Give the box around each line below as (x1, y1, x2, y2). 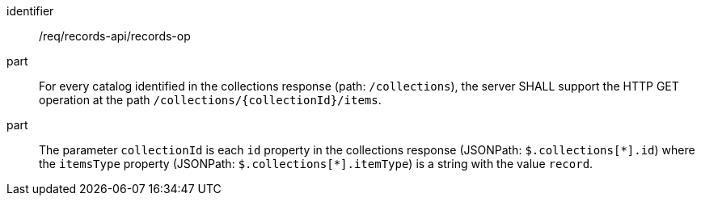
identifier (6, 4, 54, 18)
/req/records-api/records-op (39, 29, 191, 43)
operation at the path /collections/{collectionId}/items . (39, 93, 382, 107)
